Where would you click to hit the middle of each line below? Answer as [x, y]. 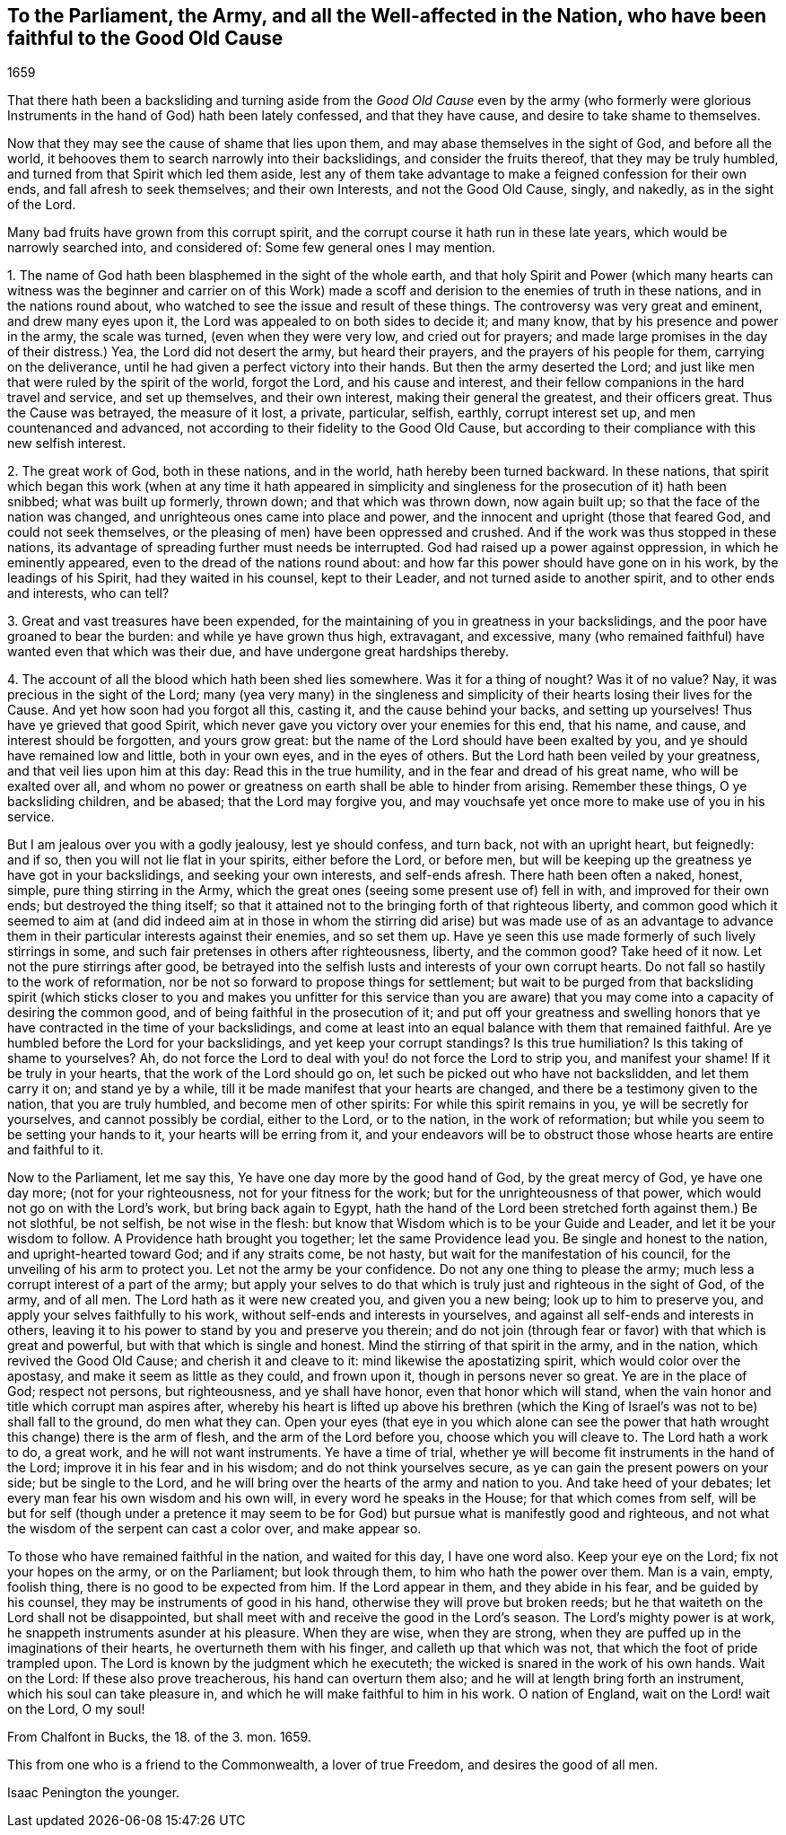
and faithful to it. [56, 1150]
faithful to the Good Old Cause [145, 38]
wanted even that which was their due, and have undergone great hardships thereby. [258, 652]
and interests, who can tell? [88, 593]
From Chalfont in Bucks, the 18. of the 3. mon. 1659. [159, 1737]
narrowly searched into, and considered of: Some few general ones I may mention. [252, 248]
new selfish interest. [67, 443]
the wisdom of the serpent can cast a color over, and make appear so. [214, 1529]
